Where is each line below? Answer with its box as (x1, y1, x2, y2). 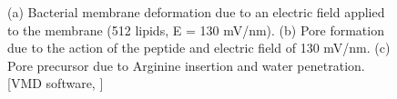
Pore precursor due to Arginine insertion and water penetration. (7, 55, 365, 74)
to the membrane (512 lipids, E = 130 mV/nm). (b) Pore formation (7, 20, 384, 39)
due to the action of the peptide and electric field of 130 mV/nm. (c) (7, 38, 391, 57)
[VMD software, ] (7, 74, 104, 93)
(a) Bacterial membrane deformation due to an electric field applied (7, 3, 385, 21)
